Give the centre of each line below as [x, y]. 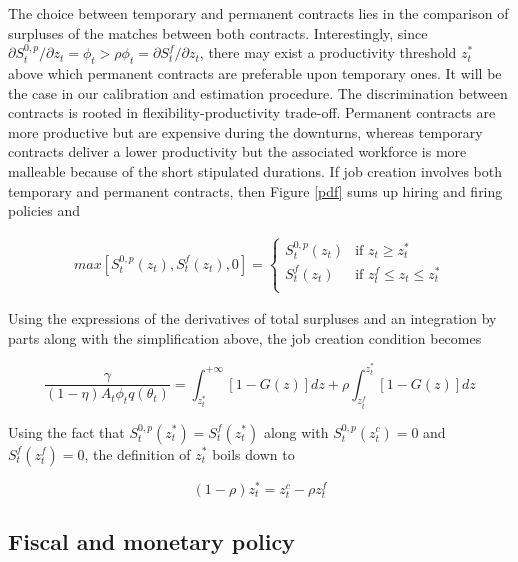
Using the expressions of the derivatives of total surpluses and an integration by [252, 318]
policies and [44, 210]
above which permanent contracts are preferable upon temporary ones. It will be [255, 72]
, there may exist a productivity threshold [328, 52]
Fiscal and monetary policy [151, 541]
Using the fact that [66, 431]
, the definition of [137, 453]
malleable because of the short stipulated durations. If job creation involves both [255, 170]
